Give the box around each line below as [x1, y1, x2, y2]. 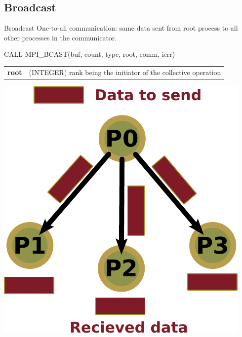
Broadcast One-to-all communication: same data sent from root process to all [4, 23, 238, 33]
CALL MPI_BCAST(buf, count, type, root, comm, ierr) [4, 49, 175, 59]
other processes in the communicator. [4, 32, 117, 42]
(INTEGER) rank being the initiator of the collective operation [29, 67, 221, 77]
